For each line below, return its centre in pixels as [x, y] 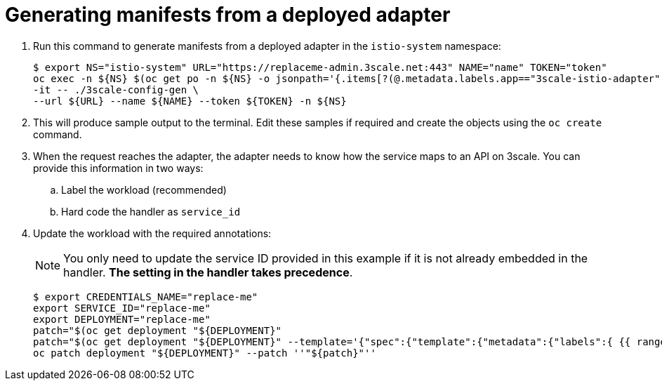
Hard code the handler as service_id [151, 211]
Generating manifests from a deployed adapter [228, 15]
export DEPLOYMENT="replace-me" [122, 319]
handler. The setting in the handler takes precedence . [208, 272]
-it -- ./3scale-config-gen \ [116, 89]
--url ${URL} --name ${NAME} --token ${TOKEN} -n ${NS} [190, 101]
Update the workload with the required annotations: [152, 233]
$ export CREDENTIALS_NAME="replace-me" [146, 297]
